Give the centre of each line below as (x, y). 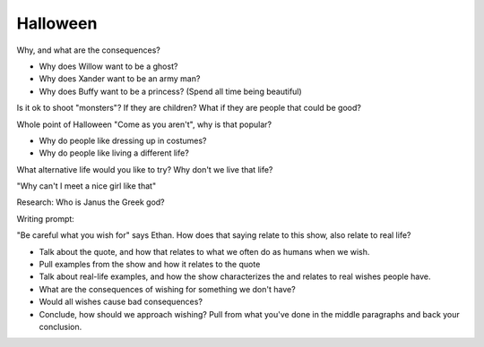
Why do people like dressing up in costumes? (123, 140)
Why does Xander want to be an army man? (120, 79)
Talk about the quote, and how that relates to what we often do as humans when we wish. (204, 251)
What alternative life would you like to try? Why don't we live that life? (145, 169)
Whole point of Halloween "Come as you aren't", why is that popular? (144, 124)
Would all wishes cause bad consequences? (121, 302)
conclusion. (60, 326)
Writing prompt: (46, 218)
